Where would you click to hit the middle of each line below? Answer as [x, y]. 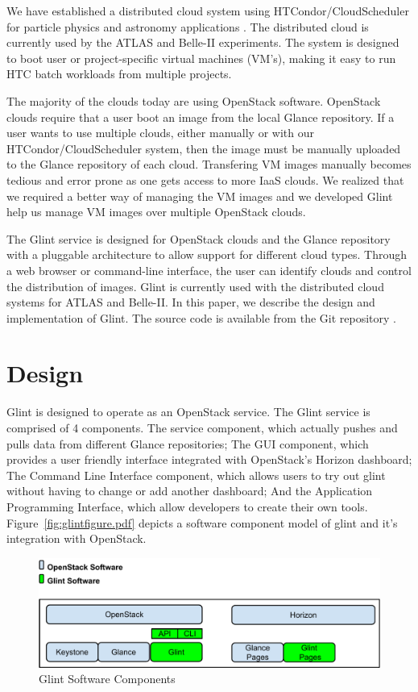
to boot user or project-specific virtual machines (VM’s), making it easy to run [201, 58]
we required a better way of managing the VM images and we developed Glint [200, 196]
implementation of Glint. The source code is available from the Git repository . [201, 317]
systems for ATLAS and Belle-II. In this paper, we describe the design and [191, 302]
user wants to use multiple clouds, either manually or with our [160, 133]
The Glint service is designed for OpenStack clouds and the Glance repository [199, 238]
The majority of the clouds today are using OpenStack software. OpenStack [194, 100]
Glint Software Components [107, 679]
